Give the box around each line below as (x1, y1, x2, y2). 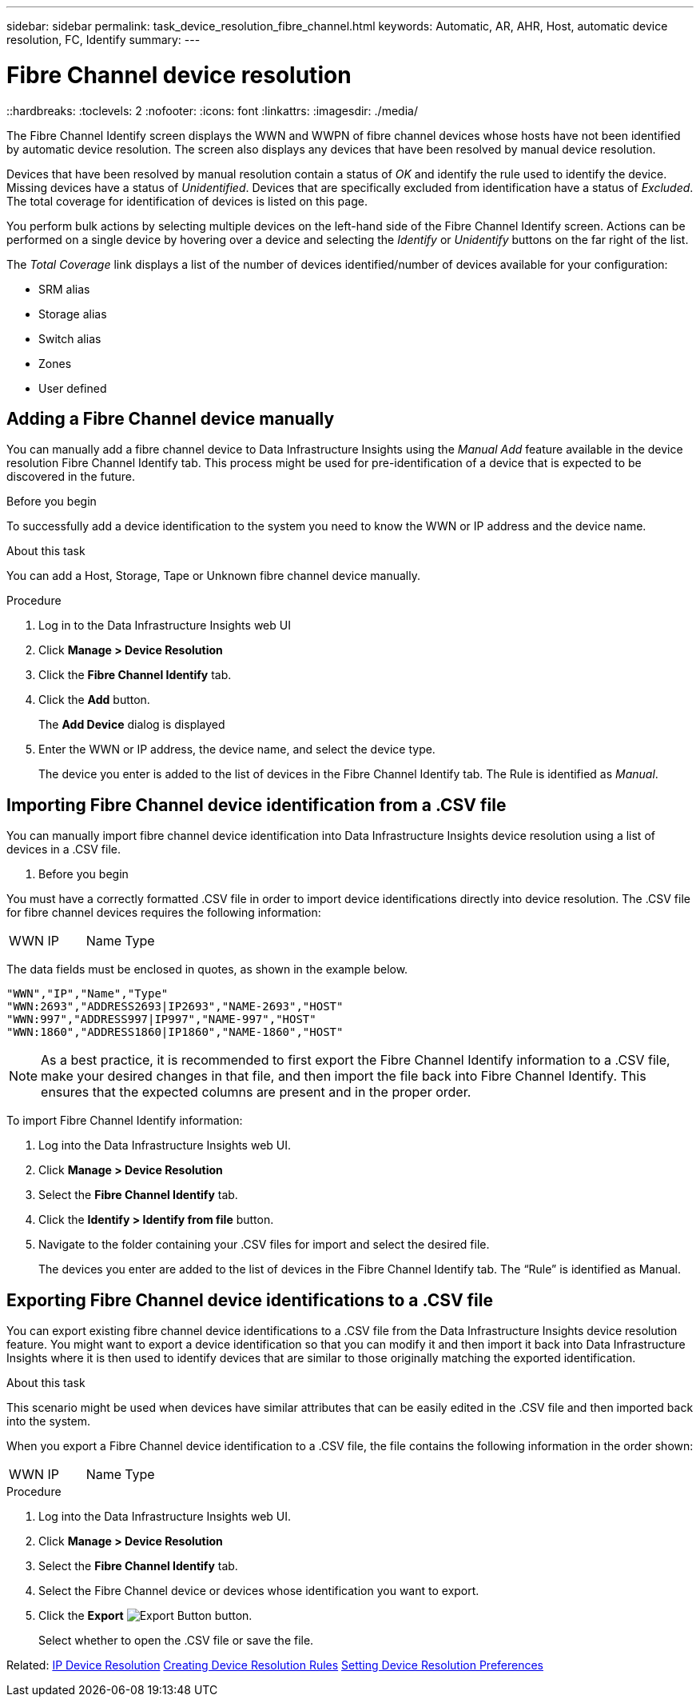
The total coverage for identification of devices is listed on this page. (6, 194, 368, 208)
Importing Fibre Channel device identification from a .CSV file (6, 794, 507, 815)
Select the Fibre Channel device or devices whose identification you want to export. (38, 1584, 479, 1598)
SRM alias (38, 282, 90, 296)
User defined (38, 381, 107, 395)
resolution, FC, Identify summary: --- (6, 33, 201, 46)
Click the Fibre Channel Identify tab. (38, 668, 232, 682)
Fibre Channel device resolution (6, 61, 352, 89)
